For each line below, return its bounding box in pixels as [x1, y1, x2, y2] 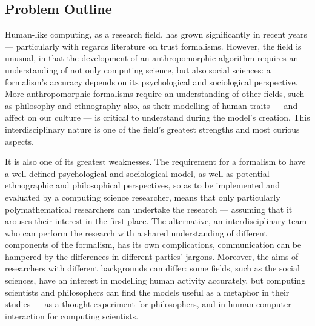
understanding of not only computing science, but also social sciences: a [5, 63, 271, 76]
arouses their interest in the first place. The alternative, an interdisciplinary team [5, 215, 307, 227]
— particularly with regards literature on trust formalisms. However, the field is [5, 39, 302, 52]
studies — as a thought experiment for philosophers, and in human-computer [5, 298, 291, 310]
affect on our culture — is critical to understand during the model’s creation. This [5, 111, 310, 124]
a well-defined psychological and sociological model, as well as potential [5, 167, 270, 179]
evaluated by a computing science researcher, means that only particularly [5, 190, 280, 203]
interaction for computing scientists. [5, 309, 139, 322]
